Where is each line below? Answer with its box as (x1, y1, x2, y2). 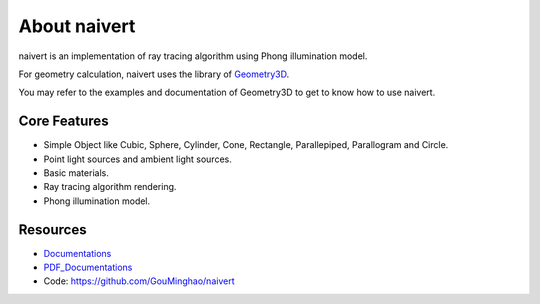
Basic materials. (43, 167, 109, 179)
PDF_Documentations (43, 261, 133, 274)
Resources (18, 221, 87, 238)
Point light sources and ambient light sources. (43, 153, 232, 165)
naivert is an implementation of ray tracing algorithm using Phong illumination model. (18, 50, 368, 62)
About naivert (18, 15, 136, 37)
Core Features (18, 113, 109, 130)
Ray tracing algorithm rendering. (43, 181, 177, 193)
